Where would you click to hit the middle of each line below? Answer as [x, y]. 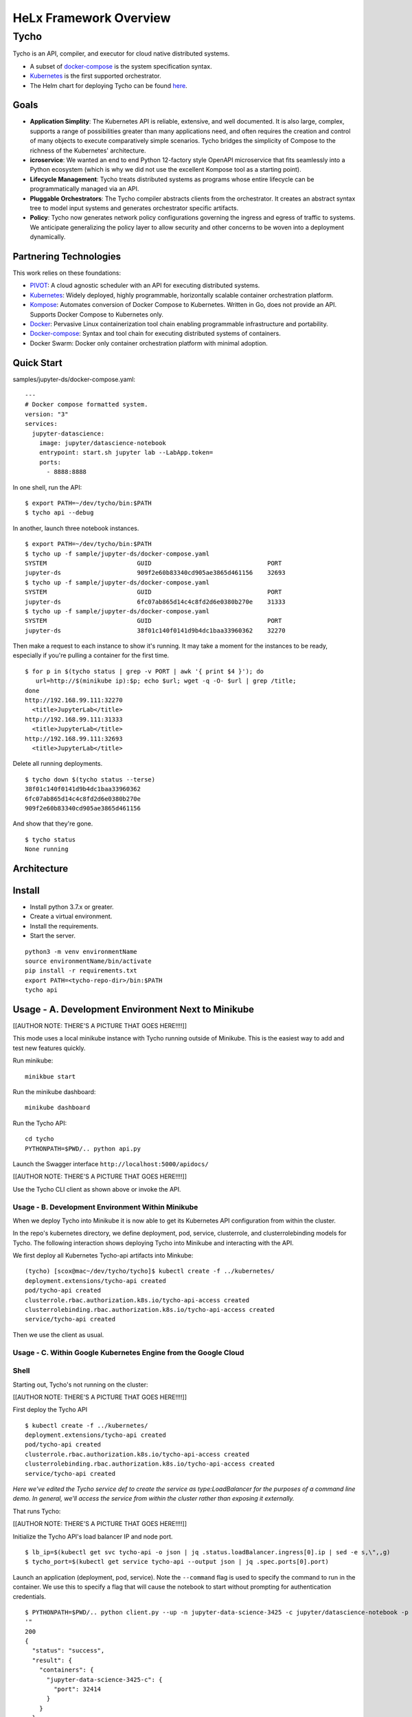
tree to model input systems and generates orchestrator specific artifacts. [134, 208]
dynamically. [48, 237]
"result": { [52, 1660]
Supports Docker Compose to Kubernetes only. [97, 314]
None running [47, 849]
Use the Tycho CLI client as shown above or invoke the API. [97, 1189]
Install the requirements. [64, 926]
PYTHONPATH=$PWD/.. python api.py [83, 1148]
